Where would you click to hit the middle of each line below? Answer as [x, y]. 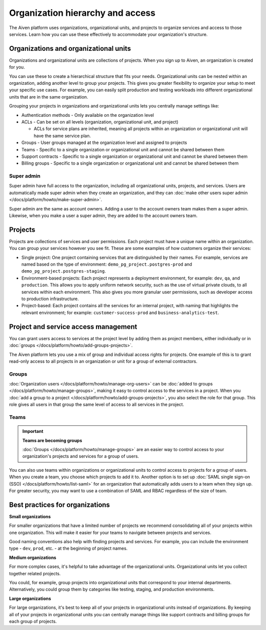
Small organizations [30, 516]
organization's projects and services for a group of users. [81, 456]
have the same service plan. [62, 136]
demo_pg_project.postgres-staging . [64, 271]
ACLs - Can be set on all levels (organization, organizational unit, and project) [100, 122]
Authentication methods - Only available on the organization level [88, 115]
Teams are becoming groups [52, 440]
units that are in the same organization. [49, 97]
